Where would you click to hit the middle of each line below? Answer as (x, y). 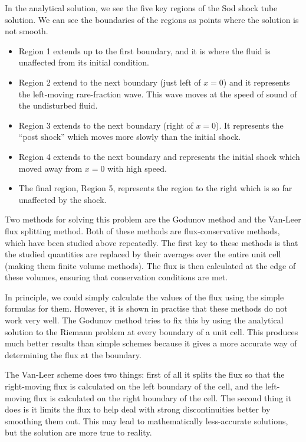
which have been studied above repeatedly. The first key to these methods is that (152, 242)
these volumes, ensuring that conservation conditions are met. (116, 277)
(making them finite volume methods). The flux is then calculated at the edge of (150, 265)
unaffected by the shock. (62, 199)
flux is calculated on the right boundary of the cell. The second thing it (162, 397)
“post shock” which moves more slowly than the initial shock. (130, 137)
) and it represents (256, 82)
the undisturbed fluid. (58, 105)
